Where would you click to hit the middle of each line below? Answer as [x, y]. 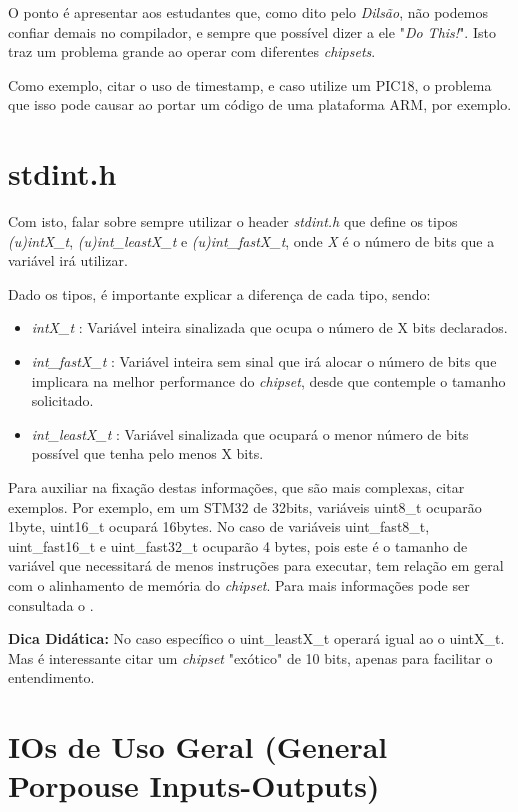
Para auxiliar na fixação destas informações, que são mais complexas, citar [236, 487]
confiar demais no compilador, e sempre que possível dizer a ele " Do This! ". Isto [252, 31]
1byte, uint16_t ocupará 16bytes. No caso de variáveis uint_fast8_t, [219, 526]
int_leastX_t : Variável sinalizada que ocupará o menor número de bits [250, 433]
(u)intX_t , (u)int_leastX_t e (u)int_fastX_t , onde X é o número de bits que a [251, 240]
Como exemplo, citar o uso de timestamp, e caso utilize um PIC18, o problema [250, 84]
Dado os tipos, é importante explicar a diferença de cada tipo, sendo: [219, 293]
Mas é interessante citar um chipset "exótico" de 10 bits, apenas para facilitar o [250, 657]
